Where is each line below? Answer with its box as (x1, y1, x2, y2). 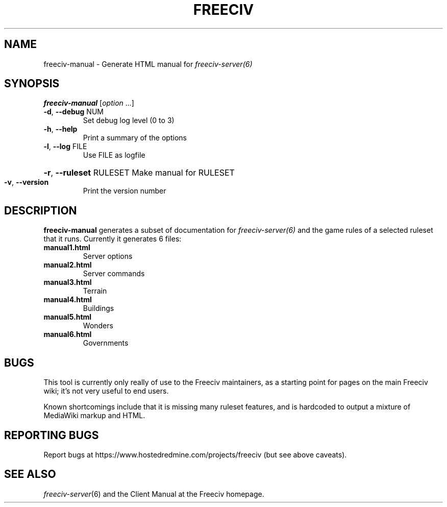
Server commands (83, 269, 145, 278)
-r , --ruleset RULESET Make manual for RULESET (43, 167, 235, 178)
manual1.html (43, 243, 90, 252)
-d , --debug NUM (43, 107, 104, 116)
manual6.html (43, 330, 92, 339)
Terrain (83, 286, 107, 296)
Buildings (83, 304, 114, 313)
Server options (83, 252, 133, 261)
